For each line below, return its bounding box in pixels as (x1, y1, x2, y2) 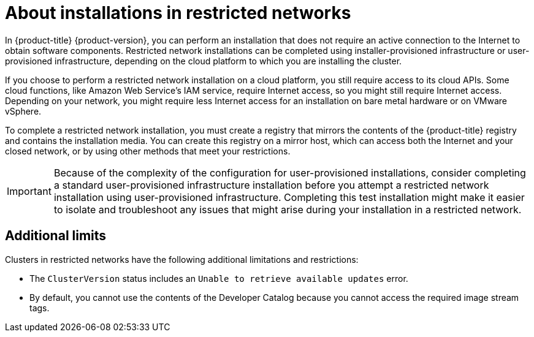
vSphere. (5, 105, 42, 116)
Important (7, 184, 51, 197)
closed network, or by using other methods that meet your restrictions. (5, 145, 291, 156)
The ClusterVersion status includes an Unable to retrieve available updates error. (29, 273, 408, 284)
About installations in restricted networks (5, 2, 351, 23)
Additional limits (5, 228, 107, 244)
